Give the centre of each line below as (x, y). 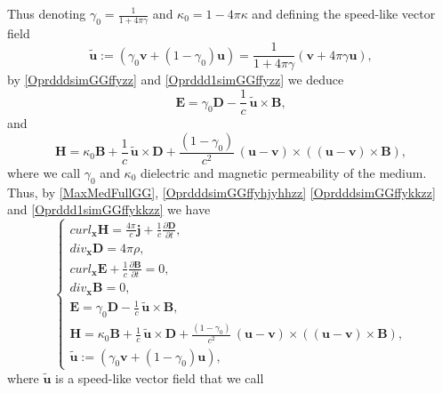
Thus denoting (47, 13)
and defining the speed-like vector (344, 13)
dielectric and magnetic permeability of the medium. (284, 172)
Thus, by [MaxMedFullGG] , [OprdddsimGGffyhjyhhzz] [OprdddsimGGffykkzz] (221, 192)
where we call (44, 172)
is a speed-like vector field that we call (160, 377)
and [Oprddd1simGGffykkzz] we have (109, 209)
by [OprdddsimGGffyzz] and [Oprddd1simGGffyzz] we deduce (176, 80)
